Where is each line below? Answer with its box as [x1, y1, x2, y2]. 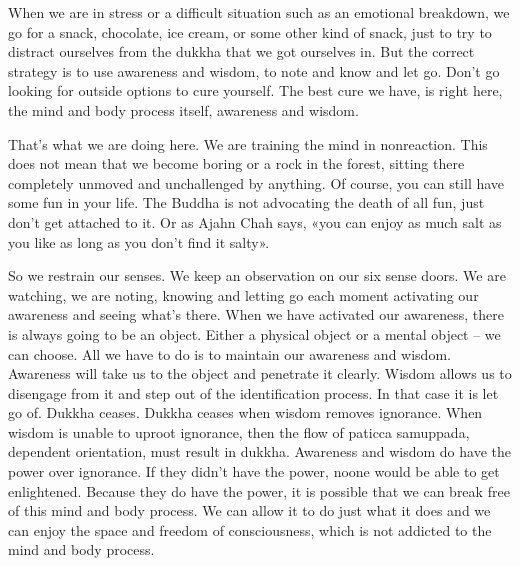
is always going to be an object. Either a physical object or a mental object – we [8, 323, 501, 344]
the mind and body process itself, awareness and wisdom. [8, 99, 359, 120]
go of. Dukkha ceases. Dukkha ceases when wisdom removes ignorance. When [8, 402, 483, 423]
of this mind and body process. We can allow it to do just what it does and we [8, 500, 491, 521]
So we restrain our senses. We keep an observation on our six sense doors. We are [8, 265, 506, 286]
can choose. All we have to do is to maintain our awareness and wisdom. [8, 343, 451, 364]
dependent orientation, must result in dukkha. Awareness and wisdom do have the [8, 441, 511, 462]
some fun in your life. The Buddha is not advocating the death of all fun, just [8, 192, 485, 213]
